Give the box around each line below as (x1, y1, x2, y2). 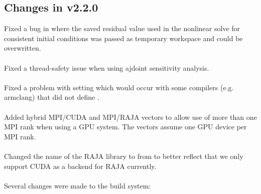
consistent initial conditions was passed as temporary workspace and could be (4, 33, 243, 43)
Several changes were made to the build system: (4, 180, 151, 190)
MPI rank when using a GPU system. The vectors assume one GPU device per (4, 121, 247, 132)
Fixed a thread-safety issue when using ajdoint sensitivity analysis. (4, 62, 209, 73)
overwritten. (4, 43, 41, 53)
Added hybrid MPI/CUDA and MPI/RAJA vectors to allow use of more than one (4, 111, 257, 122)
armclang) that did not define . (4, 92, 99, 102)
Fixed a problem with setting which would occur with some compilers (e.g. (4, 82, 234, 92)
